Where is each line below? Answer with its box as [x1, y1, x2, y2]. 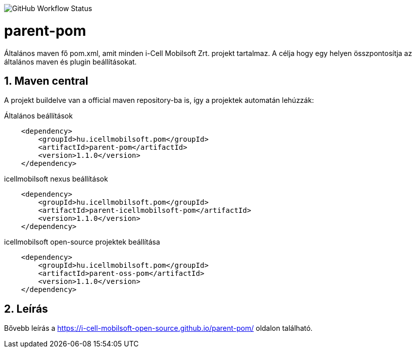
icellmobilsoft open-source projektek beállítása [4, 238, 160, 247]
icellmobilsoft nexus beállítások [4, 174, 108, 184]
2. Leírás [4, 302, 48, 315]
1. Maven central [4, 74, 88, 87]
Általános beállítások [4, 111, 73, 121]
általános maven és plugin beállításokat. [4, 57, 137, 66]
